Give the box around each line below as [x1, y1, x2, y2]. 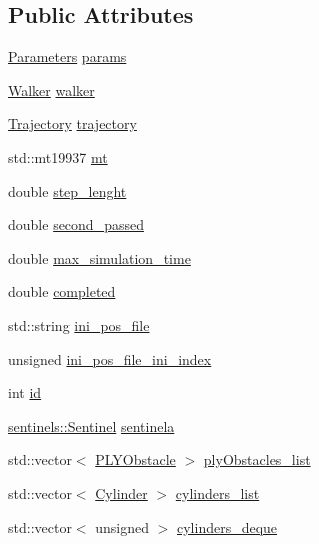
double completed [8, 281, 116, 302]
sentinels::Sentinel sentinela [8, 415, 175, 436]
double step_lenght [8, 180, 127, 201]
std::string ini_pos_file [8, 314, 150, 335]
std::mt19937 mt [8, 146, 108, 167]
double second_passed [8, 214, 144, 235]
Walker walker [8, 79, 95, 100]
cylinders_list [175, 482, 260, 503]
